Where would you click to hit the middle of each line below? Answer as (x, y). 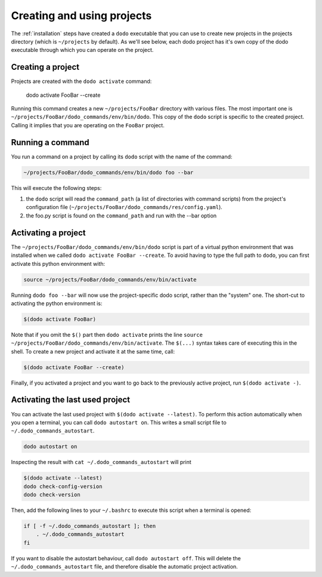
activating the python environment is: (57, 303)
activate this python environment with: (58, 263)
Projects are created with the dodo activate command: (81, 81)
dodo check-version (52, 495)
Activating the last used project (71, 400)
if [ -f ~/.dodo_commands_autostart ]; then (90, 526)
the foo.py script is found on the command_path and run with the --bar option (121, 216)
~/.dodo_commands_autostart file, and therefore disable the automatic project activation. (124, 567)
